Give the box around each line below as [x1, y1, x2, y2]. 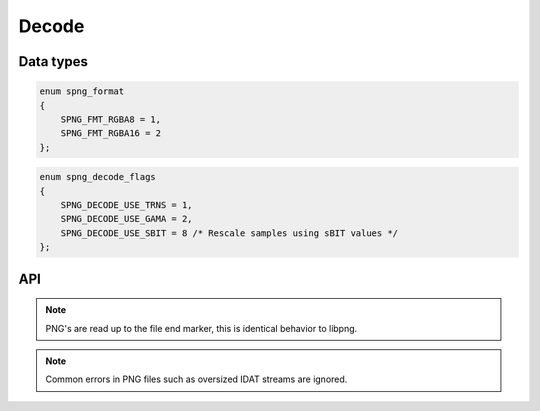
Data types [18, 53, 89, 70]
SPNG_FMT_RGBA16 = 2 [60, 128, 162, 139]
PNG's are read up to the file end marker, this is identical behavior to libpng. [45, 322, 358, 334]
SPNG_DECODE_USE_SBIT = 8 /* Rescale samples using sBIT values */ [60, 227, 399, 239]
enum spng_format [39, 86, 125, 97]
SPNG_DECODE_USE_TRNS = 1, [60, 200, 194, 211]
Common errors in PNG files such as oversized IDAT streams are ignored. [45, 373, 348, 385]
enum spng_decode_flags [39, 171, 157, 183]
